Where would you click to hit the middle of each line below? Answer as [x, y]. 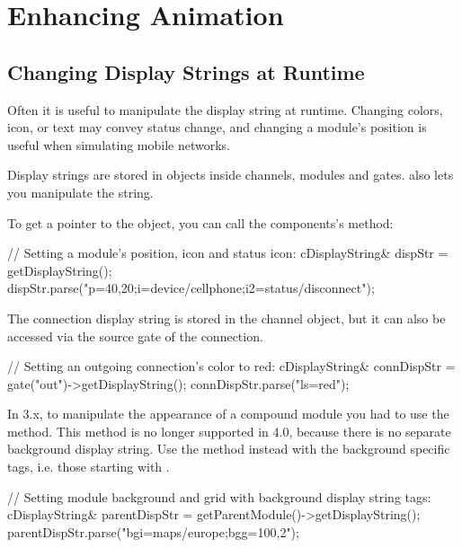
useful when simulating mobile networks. [119, 144]
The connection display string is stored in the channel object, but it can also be [227, 318]
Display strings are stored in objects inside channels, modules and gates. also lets [231, 175]
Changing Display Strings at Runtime [186, 71]
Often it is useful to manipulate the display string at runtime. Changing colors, [225, 109]
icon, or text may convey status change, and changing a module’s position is [217, 127]
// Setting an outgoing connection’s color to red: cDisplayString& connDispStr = [231, 366]
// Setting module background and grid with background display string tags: [219, 496]
